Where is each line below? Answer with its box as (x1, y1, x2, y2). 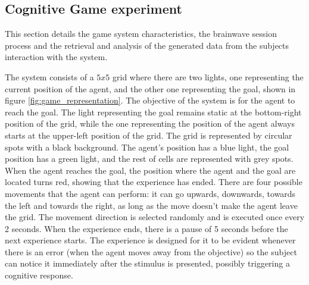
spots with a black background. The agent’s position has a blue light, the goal (5, 140, 289, 153)
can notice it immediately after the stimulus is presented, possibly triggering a (5, 257, 290, 270)
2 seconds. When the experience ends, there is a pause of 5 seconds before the (5, 222, 288, 234)
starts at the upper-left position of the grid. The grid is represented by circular (5, 129, 292, 141)
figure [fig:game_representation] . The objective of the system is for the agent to (5, 94, 295, 107)
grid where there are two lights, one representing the (113, 70, 304, 83)
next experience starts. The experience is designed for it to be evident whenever (5, 234, 296, 246)
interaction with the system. (5, 51, 108, 63)
